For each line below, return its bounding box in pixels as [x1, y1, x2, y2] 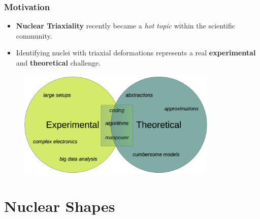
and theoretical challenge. [16, 57, 101, 68]
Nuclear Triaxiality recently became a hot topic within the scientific [16, 20, 235, 31]
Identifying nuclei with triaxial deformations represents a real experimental [16, 47, 256, 58]
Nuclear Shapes [4, 196, 115, 216]
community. [16, 30, 52, 41]
